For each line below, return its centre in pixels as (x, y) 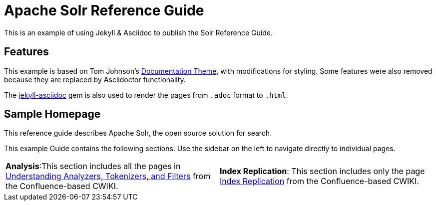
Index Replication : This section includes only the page (322, 171)
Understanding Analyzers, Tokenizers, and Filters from (108, 176)
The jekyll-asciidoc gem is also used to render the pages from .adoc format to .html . (146, 95)
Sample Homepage (52, 114)
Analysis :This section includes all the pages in (93, 166)
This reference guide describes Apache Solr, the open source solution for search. (138, 133)
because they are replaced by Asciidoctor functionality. (95, 79)
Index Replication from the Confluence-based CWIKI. (319, 181)
